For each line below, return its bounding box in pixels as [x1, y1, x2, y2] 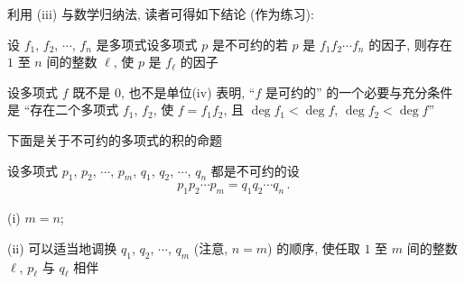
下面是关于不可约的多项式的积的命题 [7, 130, 222, 149]
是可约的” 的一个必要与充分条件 [265, 82, 453, 101]
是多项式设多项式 [96, 34, 198, 53]
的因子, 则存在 [368, 34, 452, 53]
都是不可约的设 [210, 160, 300, 179]
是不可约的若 [211, 34, 288, 53]
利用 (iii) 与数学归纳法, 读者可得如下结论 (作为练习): [7, 5, 314, 23]
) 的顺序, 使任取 [267, 238, 360, 257]
